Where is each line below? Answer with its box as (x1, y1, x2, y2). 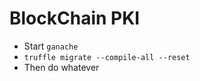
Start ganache (23, 40, 79, 52)
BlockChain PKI (9, 7, 141, 30)
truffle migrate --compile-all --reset (23, 52, 191, 62)
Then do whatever (23, 61, 100, 73)
